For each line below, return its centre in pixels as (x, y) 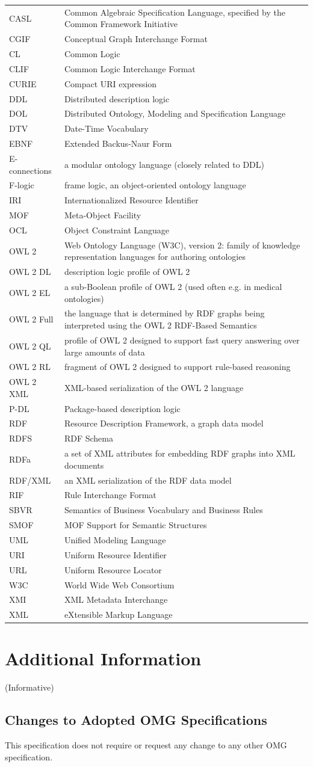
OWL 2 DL (30, 272)
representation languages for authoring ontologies (155, 257)
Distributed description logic (117, 98)
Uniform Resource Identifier (115, 554)
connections (30, 170)
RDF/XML (30, 480)
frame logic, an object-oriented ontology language (155, 185)
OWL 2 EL (30, 292)
